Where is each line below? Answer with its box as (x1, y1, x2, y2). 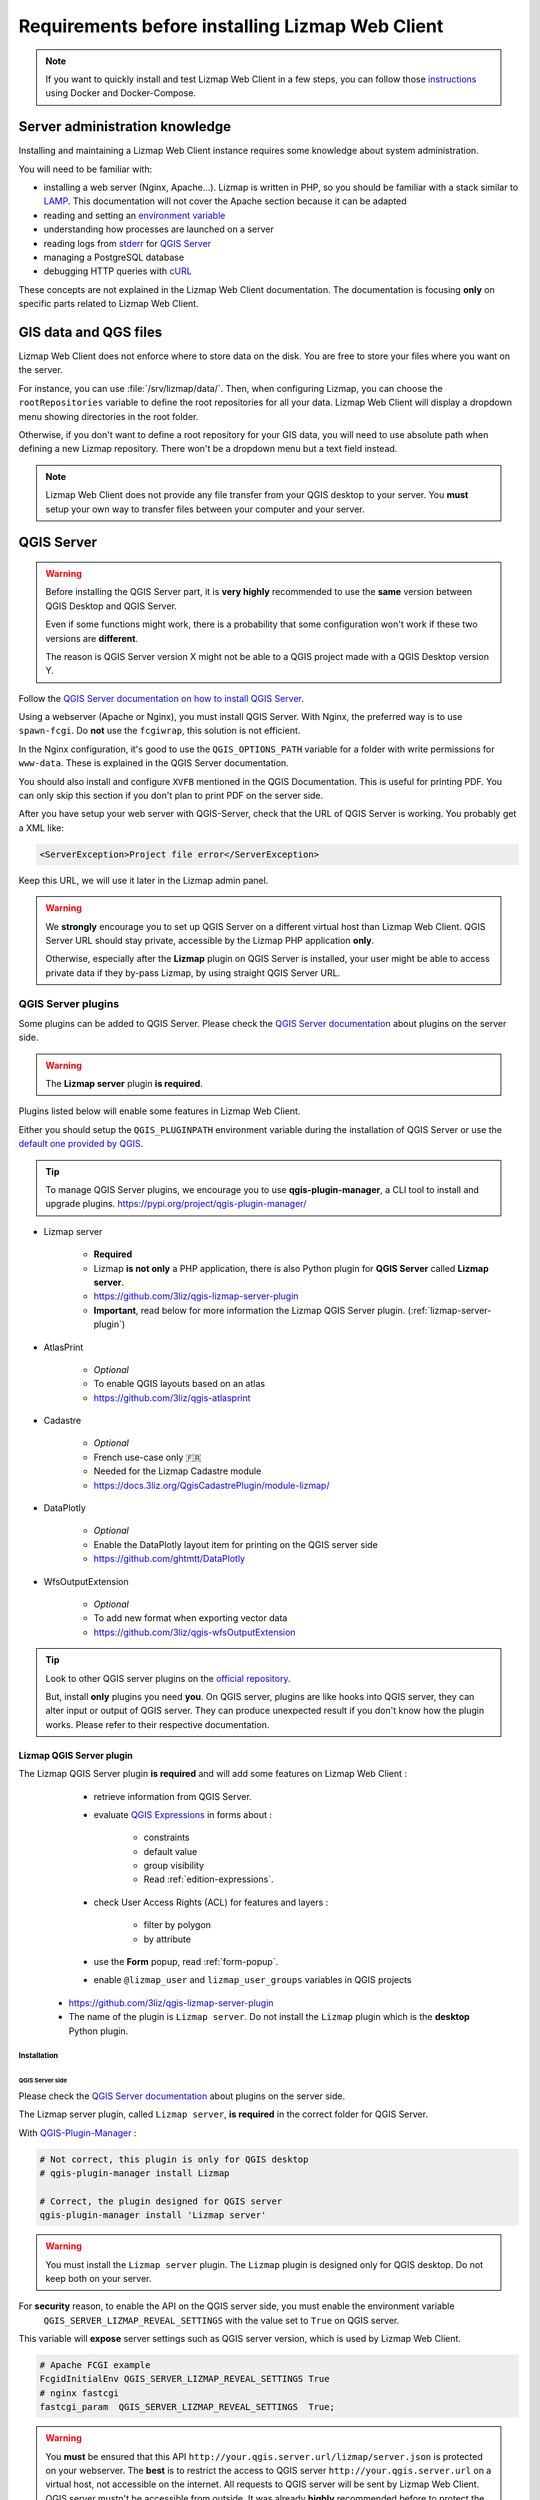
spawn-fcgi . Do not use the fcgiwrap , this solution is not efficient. (18, 725, 301, 737)
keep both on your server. (45, 2272, 152, 2284)
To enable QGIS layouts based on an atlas (93, 1378, 265, 1390)
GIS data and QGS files (18, 323, 163, 340)
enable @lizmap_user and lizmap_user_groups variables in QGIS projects (93, 1974, 412, 1986)
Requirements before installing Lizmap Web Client (18, 15, 444, 37)
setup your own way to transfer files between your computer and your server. (45, 503, 365, 515)
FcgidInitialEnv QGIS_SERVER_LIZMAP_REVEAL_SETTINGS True (39, 2373, 330, 2385)
